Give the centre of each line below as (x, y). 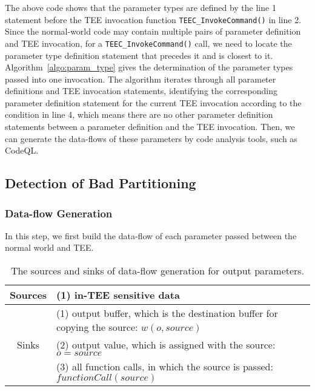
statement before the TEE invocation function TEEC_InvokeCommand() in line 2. (153, 19)
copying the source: (97, 327)
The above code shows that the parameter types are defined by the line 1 (141, 7)
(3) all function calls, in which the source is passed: (165, 367)
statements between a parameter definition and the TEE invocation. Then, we (150, 127)
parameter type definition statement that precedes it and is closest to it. (139, 55)
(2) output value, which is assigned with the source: (166, 345)
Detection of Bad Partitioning (101, 183)
